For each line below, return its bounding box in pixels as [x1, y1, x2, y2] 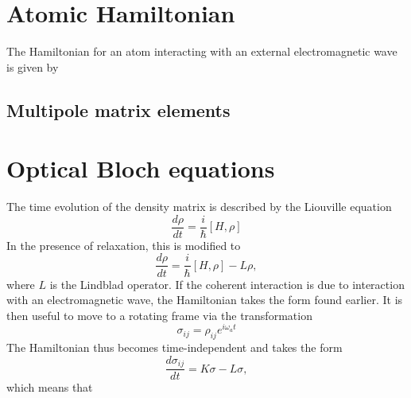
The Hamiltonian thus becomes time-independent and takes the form [6, 339, 343, 356]
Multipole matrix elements [6, 97, 231, 122]
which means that [6, 379, 93, 396]
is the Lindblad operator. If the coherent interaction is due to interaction [49, 275, 405, 292]
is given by [6, 58, 59, 75]
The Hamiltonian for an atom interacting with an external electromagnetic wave [6, 43, 397, 60]
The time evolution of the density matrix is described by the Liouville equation [6, 198, 392, 215]
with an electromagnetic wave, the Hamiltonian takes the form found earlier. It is [6, 291, 403, 308]
